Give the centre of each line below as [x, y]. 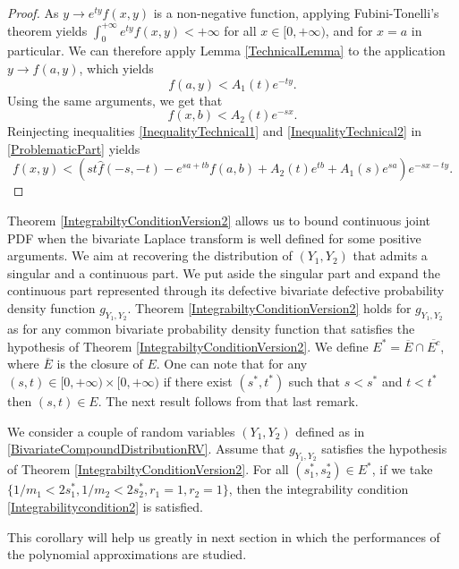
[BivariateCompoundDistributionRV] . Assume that [146, 449]
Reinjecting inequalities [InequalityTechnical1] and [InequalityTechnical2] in [215, 131]
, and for [349, 30]
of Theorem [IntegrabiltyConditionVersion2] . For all [148, 469]
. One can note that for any [232, 364]
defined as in [330, 431]
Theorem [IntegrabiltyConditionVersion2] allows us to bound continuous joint [219, 221]
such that [314, 381]
